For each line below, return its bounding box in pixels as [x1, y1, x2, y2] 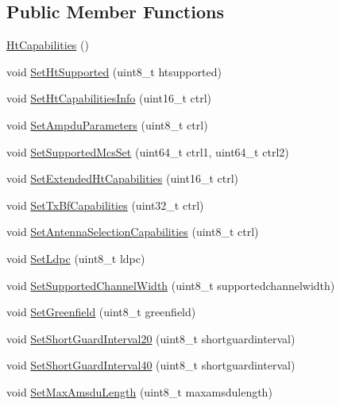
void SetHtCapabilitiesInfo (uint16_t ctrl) [6, 90, 211, 106]
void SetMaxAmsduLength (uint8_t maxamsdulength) [6, 383, 272, 400]
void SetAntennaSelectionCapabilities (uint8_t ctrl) [6, 223, 259, 240]
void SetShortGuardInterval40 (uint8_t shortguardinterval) [6, 357, 296, 373]
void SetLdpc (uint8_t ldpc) [6, 249, 145, 266]
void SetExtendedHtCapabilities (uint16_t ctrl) [6, 170, 239, 187]
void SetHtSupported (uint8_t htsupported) [6, 63, 222, 79]
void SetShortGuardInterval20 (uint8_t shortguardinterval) [6, 330, 296, 346]
